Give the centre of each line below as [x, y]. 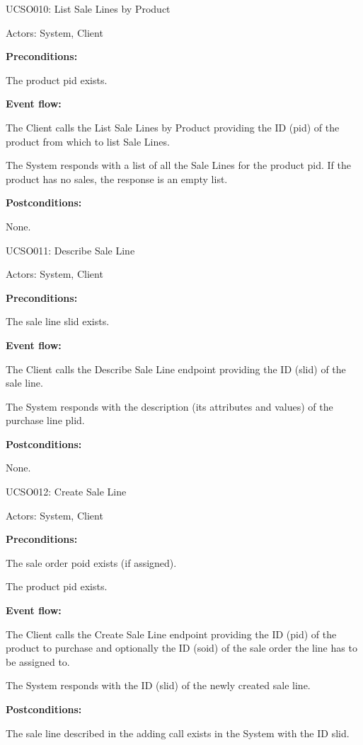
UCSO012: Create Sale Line [66, 492]
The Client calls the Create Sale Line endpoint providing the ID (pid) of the [171, 634]
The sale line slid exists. [58, 321]
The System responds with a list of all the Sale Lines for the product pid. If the [178, 165]
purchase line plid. [45, 420]
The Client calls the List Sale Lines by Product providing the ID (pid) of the [173, 127]
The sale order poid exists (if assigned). [91, 562]
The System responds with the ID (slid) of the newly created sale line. [158, 685]
